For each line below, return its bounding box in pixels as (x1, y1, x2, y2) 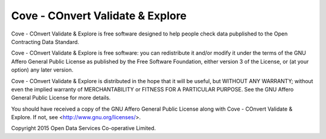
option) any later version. (11, 66, 74, 73)
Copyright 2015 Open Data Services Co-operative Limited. (11, 125, 156, 132)
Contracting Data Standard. (11, 38, 80, 45)
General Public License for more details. (11, 94, 111, 102)
